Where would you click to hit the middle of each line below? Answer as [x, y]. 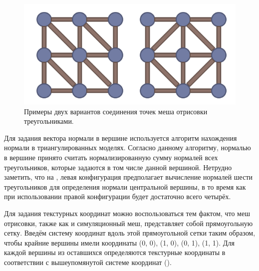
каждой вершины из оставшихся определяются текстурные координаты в [115, 252]
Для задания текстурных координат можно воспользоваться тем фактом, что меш [127, 213]
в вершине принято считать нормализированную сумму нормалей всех [111, 157]
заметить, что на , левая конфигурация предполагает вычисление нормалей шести [129, 177]
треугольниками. [49, 121]
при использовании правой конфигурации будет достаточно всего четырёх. [118, 196]
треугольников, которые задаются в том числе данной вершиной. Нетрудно [118, 167]
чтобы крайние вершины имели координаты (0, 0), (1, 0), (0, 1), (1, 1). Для [119, 242]
